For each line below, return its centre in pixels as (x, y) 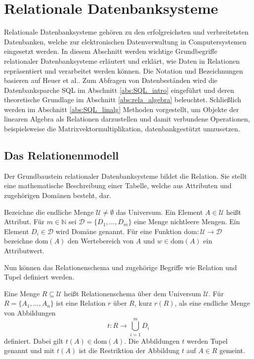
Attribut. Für (24, 221)
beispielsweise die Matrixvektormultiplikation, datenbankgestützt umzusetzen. (122, 129)
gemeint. (232, 350)
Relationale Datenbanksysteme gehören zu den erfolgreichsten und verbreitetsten (126, 32)
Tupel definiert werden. (39, 277)
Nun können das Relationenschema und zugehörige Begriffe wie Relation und (121, 267)
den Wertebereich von (101, 241)
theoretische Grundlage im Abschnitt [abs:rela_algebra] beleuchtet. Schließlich (123, 100)
